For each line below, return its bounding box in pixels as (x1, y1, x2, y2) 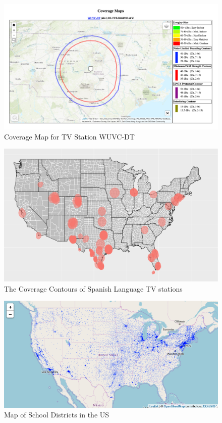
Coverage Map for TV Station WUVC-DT (4, 131, 135, 142)
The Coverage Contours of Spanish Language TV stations (4, 283, 183, 294)
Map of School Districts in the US (4, 409, 109, 420)
